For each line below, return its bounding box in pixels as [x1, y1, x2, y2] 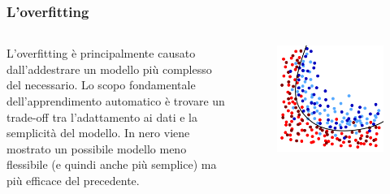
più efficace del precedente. [6, 171, 140, 188]
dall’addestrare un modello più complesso [6, 60, 212, 77]
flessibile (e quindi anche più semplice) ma [6, 156, 217, 173]
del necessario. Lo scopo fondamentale [6, 76, 196, 93]
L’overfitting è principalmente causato [6, 45, 196, 62]
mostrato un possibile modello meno [6, 140, 187, 157]
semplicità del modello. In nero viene [6, 124, 190, 141]
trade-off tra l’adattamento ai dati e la [6, 108, 197, 125]
